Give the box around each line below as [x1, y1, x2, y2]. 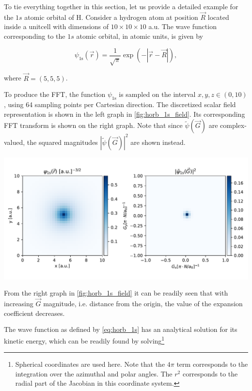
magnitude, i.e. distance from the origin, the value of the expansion [43, 298, 243, 309]
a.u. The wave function [148, 21, 217, 31]
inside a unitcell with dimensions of [4, 21, 109, 31]
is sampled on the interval [119, 89, 196, 99]
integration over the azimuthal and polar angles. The [15, 368, 173, 378]
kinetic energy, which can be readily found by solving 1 [4, 334, 165, 345]
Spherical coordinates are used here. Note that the [15, 359, 165, 369]
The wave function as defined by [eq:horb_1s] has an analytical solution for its [4, 324, 237, 334]
